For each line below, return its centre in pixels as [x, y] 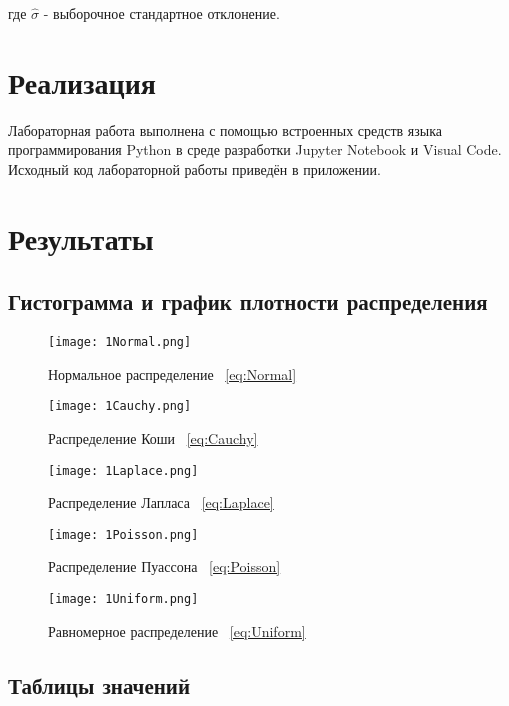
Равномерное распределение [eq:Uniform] [177, 630]
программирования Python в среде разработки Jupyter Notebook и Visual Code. [255, 149]
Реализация [82, 81]
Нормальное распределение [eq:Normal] [172, 373]
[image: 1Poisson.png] [123, 534]
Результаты [81, 237]
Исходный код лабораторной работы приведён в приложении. [194, 168]
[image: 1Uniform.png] [123, 599]
